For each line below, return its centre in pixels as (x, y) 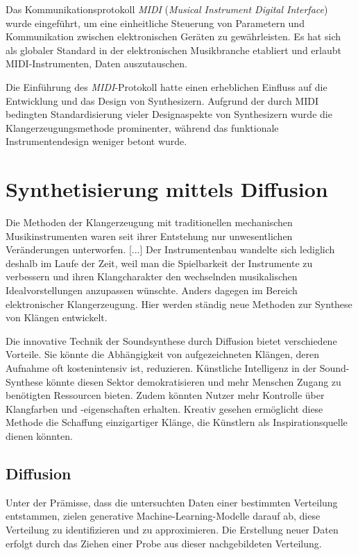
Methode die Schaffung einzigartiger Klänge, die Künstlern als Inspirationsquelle (177, 422)
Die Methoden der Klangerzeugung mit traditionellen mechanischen (149, 222)
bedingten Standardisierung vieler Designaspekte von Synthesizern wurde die (169, 114)
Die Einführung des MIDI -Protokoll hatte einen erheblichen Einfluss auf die (167, 86)
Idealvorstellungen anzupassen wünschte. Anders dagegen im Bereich (152, 290)
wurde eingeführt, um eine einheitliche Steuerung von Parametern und (155, 23)
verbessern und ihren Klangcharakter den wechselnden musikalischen (152, 276)
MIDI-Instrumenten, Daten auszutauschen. (96, 63)
